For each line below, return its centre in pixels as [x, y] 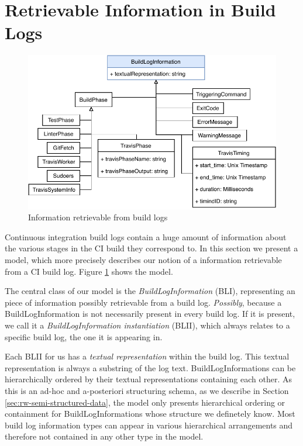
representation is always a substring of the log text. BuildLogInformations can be [150, 367]
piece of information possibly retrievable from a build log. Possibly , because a [143, 302]
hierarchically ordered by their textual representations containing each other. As [148, 379]
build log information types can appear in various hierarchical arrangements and [149, 425]
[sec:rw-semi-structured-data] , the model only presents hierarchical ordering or [145, 402]
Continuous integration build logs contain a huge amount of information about [146, 236]
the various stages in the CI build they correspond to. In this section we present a [151, 248]
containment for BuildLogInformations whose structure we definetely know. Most [150, 414]
